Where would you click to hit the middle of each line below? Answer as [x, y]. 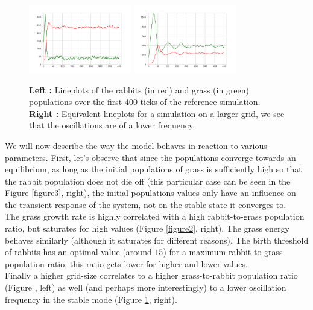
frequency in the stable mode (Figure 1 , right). [91, 299]
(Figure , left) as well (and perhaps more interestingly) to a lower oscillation [146, 287]
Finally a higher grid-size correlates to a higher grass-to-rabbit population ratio [151, 275]
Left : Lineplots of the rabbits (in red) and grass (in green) [139, 90]
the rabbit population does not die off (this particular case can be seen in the [148, 181]
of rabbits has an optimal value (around [78, 252]
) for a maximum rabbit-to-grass [223, 252]
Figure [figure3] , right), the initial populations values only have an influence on [150, 193]
